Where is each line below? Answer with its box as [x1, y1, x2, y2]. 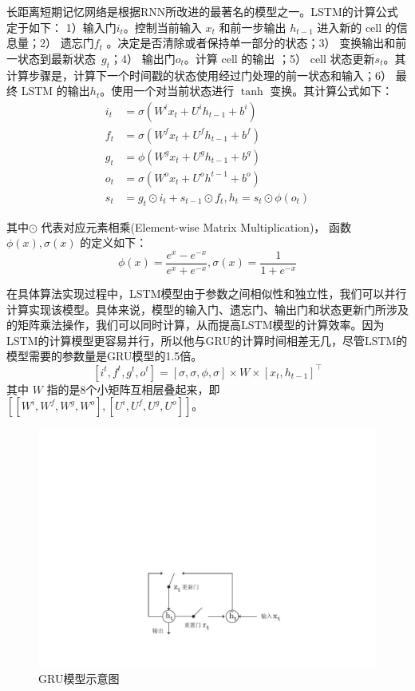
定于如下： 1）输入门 [6, 18, 117, 35]
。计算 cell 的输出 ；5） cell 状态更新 [184, 50, 375, 66]
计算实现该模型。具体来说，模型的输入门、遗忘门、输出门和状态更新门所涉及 [6, 300, 409, 317]
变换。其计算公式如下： [270, 82, 393, 99]
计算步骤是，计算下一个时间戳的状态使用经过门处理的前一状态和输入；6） [6, 66, 392, 83]
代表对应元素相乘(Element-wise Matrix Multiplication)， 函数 [41, 218, 352, 235]
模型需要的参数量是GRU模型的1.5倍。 [6, 347, 203, 364]
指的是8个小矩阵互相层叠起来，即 [46, 380, 220, 397]
